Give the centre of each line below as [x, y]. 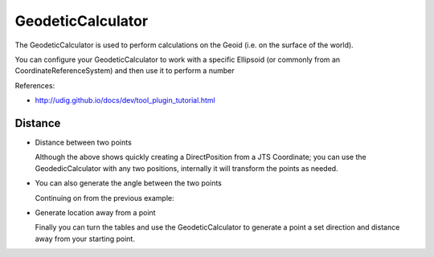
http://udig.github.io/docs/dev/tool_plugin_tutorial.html [125, 100]
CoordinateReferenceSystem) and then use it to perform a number [125, 71]
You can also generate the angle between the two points [129, 183]
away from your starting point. [85, 239]
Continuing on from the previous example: [104, 198]
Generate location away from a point [95, 212]
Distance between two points [83, 143]
